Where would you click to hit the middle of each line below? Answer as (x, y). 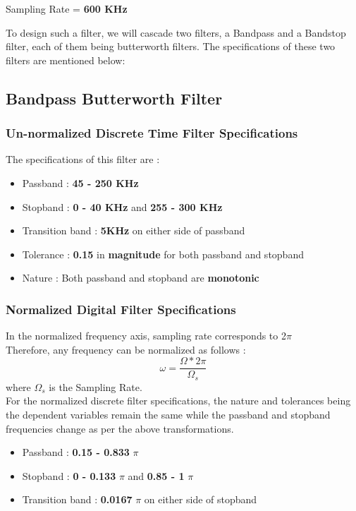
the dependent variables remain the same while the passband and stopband (168, 415)
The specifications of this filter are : (83, 159)
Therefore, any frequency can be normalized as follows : (126, 349)
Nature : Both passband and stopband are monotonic (141, 278)
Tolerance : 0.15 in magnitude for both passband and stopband (163, 254)
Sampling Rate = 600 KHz (67, 8)
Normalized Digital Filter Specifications (121, 309)
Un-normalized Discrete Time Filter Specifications (152, 133)
